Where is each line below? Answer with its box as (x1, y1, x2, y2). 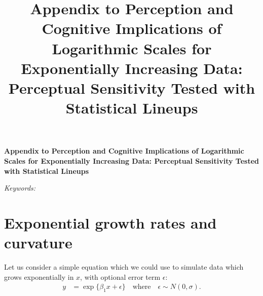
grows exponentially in (4, 271, 74, 282)
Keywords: (4, 182, 36, 193)
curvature (4, 232, 72, 253)
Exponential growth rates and (4, 212, 217, 233)
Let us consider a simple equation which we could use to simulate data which (4, 262, 244, 272)
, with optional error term (80, 271, 161, 282)
